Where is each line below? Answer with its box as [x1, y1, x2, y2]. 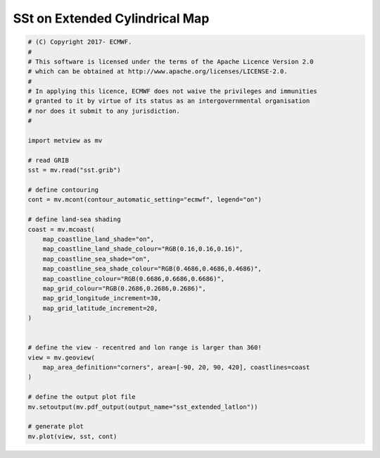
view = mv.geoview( [27, 353, 95, 361]
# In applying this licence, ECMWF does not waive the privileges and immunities [27, 87, 318, 95]
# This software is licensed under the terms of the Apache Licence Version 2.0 [27, 57, 314, 66]
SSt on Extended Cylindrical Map [13, 11, 210, 26]
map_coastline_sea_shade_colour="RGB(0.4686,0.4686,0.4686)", [42, 265, 262, 273]
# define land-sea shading [27, 216, 121, 223]
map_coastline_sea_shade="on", [42, 254, 151, 263]
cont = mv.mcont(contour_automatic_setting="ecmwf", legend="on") [27, 196, 262, 204]
